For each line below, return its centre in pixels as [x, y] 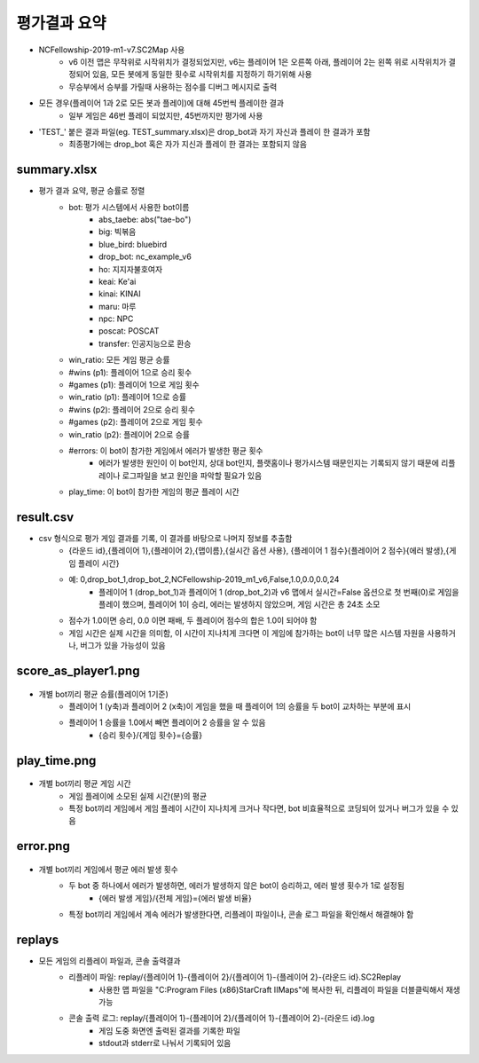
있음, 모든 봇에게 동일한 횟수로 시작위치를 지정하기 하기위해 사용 [202, 75]
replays [38, 939]
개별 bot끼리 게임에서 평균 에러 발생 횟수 [109, 869]
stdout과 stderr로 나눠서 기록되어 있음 [165, 1043]
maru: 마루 [118, 306]
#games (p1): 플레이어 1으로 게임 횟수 [134, 385]
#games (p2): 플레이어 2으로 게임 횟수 [136, 422]
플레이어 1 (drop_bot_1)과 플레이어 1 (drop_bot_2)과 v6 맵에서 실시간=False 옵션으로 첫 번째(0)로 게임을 [279, 592]
